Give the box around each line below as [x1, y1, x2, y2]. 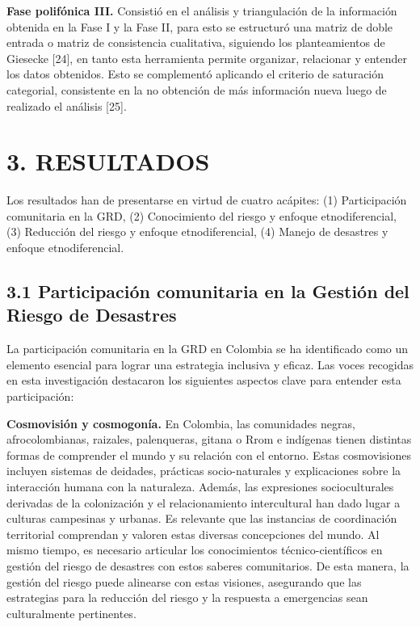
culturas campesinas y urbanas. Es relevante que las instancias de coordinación [6, 510, 397, 527]
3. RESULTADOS [6, 145, 210, 178]
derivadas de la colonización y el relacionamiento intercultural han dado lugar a [6, 494, 401, 511]
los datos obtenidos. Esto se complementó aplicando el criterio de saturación [6, 65, 384, 82]
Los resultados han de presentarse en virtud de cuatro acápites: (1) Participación [6, 191, 407, 208]
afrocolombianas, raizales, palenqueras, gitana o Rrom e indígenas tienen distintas [6, 431, 412, 448]
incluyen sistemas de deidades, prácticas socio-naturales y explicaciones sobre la [6, 462, 401, 479]
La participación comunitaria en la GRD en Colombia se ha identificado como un [6, 340, 409, 357]
